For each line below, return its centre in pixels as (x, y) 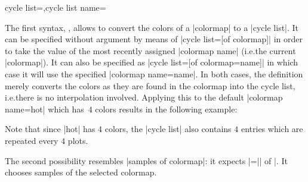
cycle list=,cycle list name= (56, 7)
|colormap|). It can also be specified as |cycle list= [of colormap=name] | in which (152, 62)
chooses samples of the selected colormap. (81, 172)
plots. (78, 140)
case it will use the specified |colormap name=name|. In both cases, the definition (154, 73)
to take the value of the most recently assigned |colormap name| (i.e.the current (150, 50)
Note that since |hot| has (50, 129)
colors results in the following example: (166, 109)
